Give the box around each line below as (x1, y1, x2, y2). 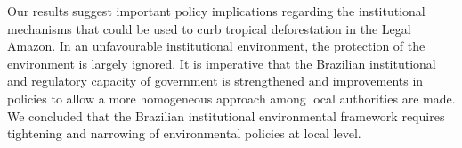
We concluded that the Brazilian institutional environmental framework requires (7, 106, 445, 125)
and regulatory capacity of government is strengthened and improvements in (7, 71, 424, 90)
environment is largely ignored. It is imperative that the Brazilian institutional (7, 53, 436, 72)
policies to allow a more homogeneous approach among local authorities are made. (7, 88, 456, 107)
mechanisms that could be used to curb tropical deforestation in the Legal (7, 19, 411, 37)
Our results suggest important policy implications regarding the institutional (7, 2, 426, 20)
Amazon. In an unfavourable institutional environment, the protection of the (7, 37, 426, 55)
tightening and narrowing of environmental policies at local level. (7, 124, 361, 143)
